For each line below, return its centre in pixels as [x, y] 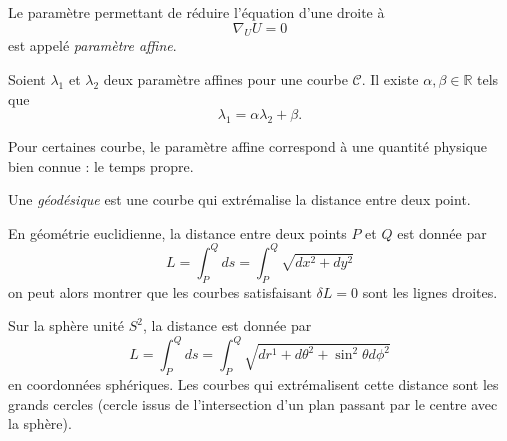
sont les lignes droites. [430, 291]
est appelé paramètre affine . [92, 45]
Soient [27, 78]
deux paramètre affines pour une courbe [225, 78]
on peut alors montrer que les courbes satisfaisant [160, 291]
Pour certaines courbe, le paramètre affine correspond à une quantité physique [248, 145]
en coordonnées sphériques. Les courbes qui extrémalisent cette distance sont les [253, 384]
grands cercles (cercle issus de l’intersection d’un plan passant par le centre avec [253, 403]
